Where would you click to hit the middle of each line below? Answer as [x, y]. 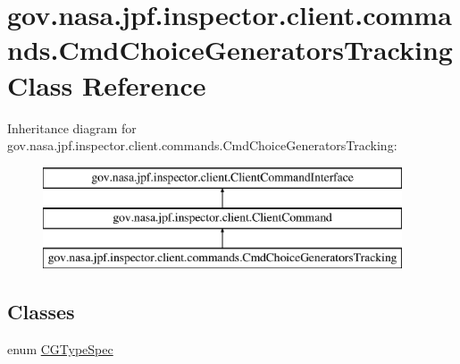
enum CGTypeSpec [60, 348]
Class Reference [107, 85]
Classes [41, 312]
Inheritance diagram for [72, 127]
